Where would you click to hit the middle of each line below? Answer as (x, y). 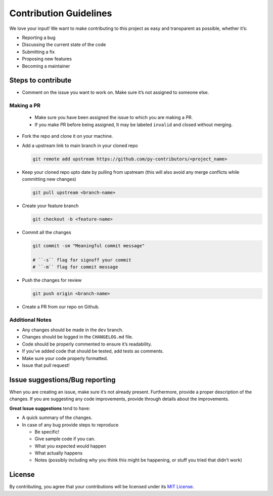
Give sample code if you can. (65, 439)
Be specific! (47, 432)
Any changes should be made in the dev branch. (73, 330)
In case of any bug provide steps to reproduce (70, 425)
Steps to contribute (40, 80)
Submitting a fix (38, 52)
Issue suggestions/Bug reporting (62, 380)
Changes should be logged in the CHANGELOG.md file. (78, 337)
